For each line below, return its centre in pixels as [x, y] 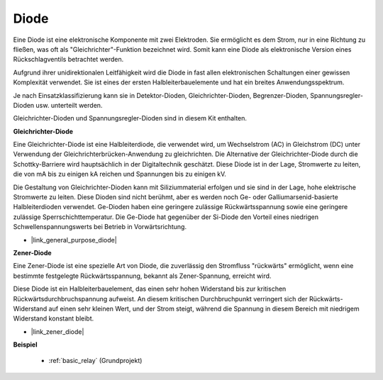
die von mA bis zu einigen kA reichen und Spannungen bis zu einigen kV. [120, 174]
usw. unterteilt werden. [69, 105]
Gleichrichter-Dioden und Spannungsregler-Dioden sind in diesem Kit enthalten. [130, 118]
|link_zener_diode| [57, 331]
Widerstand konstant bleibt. [54, 318]
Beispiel [25, 345]
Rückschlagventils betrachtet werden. [68, 60]
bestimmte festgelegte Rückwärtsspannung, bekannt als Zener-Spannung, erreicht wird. [142, 276]
